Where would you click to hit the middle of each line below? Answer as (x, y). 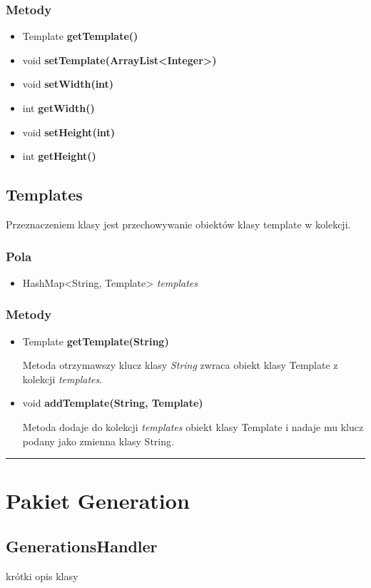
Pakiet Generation (98, 501)
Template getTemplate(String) (96, 341)
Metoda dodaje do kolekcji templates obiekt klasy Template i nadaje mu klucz (193, 426)
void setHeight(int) (69, 132)
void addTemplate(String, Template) (113, 403)
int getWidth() (59, 108)
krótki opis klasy (42, 576)
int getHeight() (59, 156)
